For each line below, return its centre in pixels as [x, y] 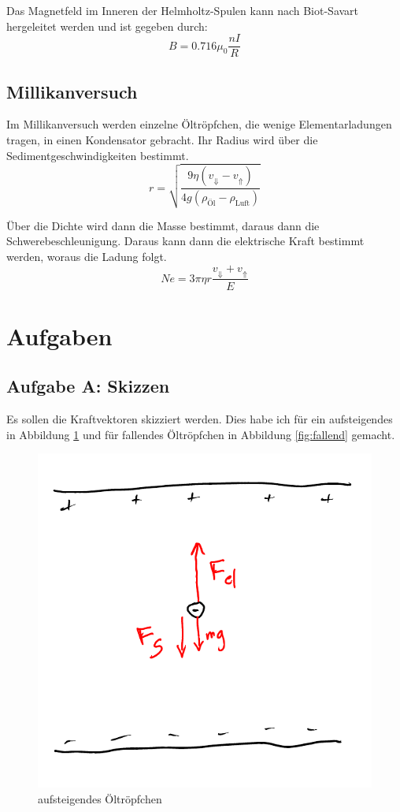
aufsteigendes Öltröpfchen [100, 798]
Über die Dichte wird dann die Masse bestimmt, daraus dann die [163, 225]
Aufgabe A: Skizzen [88, 386]
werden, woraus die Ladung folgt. [87, 256]
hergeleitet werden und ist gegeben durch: [107, 26]
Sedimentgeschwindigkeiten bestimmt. [98, 155]
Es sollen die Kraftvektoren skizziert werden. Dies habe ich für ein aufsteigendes [200, 419]
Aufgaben [59, 335]
